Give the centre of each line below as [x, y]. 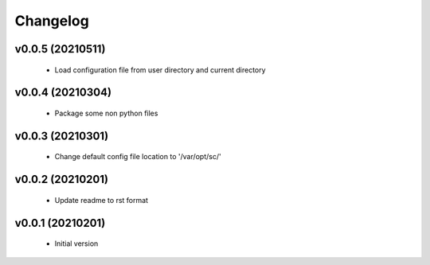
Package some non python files [106, 113]
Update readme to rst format [102, 200]
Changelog [52, 21]
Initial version [76, 244]
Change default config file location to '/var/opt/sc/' [138, 157]
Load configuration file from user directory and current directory [160, 70]
